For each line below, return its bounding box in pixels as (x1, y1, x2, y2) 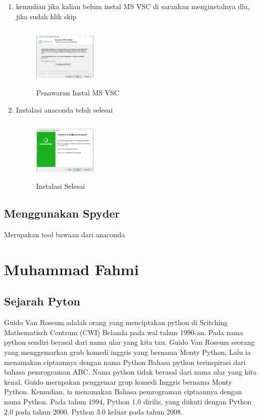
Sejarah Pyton (4, 293, 80, 309)
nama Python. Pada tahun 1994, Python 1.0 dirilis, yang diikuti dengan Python (4, 396, 252, 407)
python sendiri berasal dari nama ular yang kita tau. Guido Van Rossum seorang (4, 337, 255, 347)
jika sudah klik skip (16, 11, 77, 21)
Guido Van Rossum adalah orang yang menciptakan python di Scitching (4, 317, 228, 328)
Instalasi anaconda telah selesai (16, 104, 113, 115)
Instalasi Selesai (36, 181, 85, 191)
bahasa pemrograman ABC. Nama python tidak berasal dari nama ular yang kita (4, 366, 257, 377)
